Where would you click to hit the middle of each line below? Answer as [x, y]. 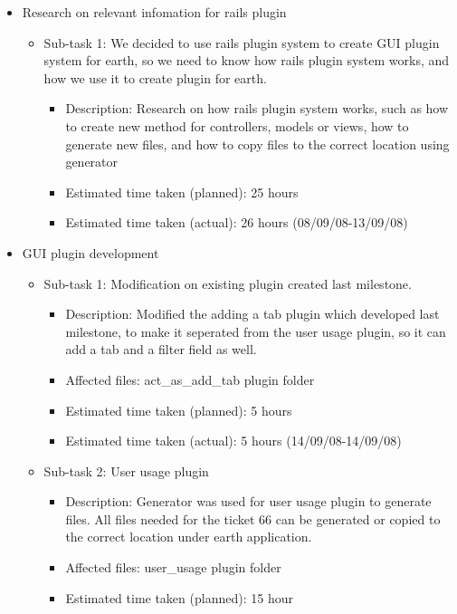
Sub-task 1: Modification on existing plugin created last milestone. [228, 283]
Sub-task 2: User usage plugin [126, 470]
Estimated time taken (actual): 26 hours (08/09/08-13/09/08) [237, 222]
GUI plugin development [90, 252]
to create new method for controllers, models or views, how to [237, 125]
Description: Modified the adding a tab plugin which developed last [252, 314]
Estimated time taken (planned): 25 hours [182, 192]
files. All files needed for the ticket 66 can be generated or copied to [253, 518]
